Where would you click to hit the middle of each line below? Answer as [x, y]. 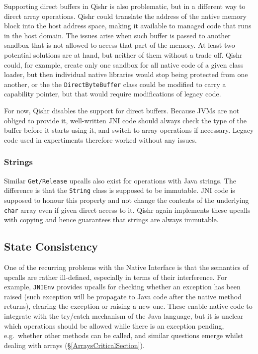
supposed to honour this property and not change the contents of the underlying [127, 200]
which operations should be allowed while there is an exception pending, [114, 325]
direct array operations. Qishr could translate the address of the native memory [125, 16]
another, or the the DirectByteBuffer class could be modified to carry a [115, 84]
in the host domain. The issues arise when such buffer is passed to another [117, 35]
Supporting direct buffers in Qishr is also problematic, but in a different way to [125, 6]
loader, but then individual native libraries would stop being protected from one [126, 74]
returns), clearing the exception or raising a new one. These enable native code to [128, 306]
